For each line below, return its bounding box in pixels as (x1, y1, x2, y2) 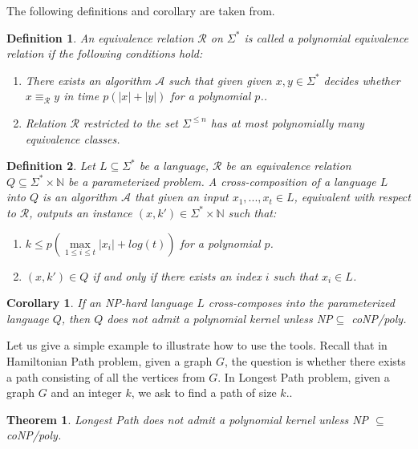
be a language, (139, 157, 209, 174)
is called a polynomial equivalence (244, 29, 408, 46)
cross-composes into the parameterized (208, 294, 395, 311)
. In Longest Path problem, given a (217, 368, 390, 385)
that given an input (134, 188, 229, 205)
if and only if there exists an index (92, 267, 262, 284)
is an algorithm (43, 188, 117, 205)
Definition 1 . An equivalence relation (6, 29, 194, 46)
